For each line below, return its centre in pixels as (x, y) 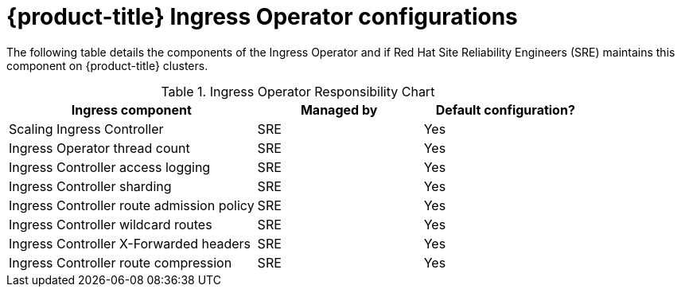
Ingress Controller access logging (110, 167)
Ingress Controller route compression (121, 262)
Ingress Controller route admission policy (132, 205)
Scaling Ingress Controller (86, 129)
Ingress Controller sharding (90, 186)
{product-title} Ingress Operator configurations (262, 17)
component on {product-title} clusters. (107, 65)
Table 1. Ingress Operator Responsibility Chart (298, 91)
